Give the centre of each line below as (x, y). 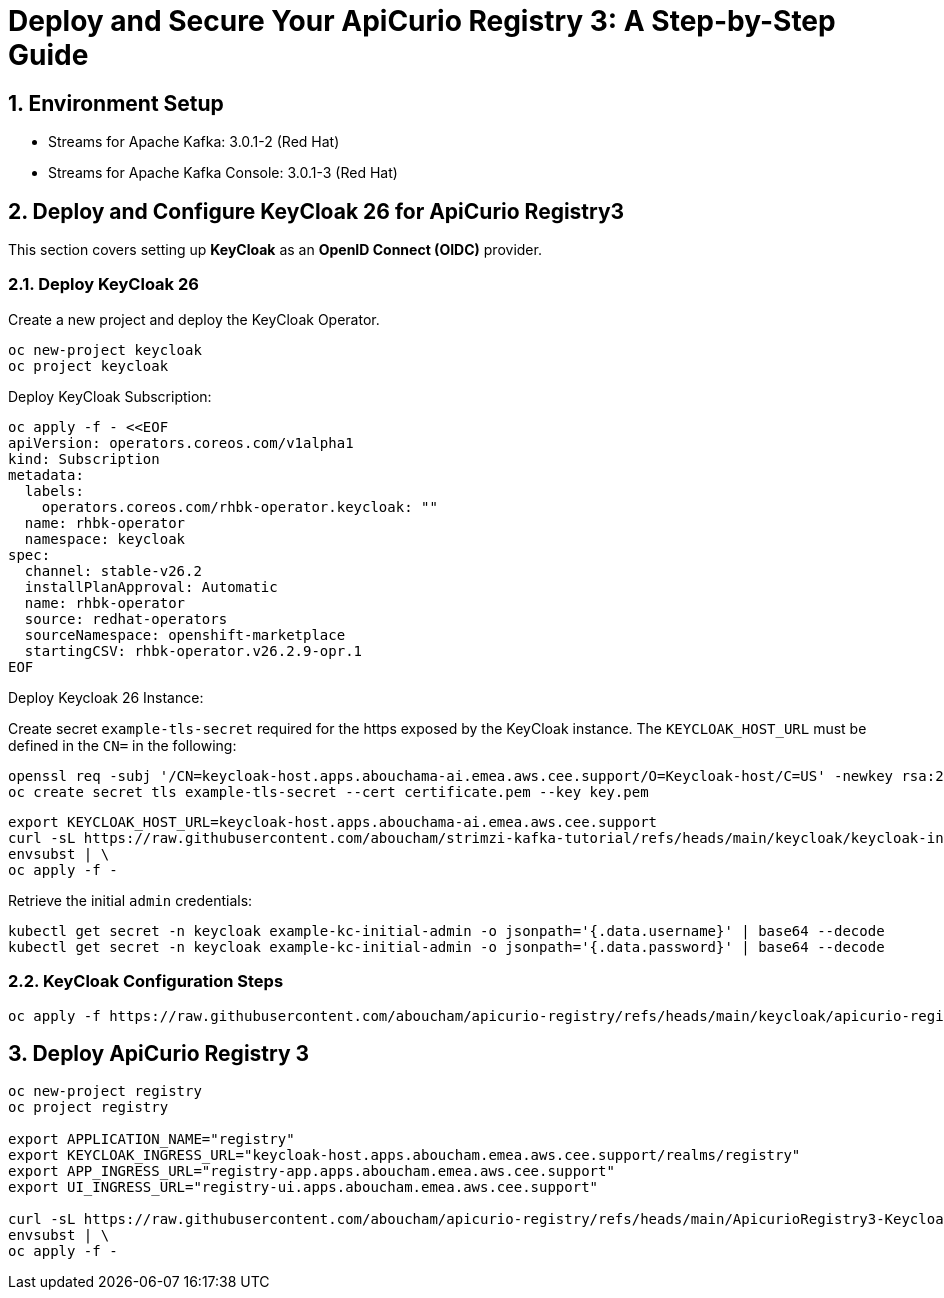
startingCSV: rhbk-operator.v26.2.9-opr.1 (193, 650)
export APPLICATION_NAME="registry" (151, 1139)
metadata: (46, 474)
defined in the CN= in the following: (122, 745)
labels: (54, 490)
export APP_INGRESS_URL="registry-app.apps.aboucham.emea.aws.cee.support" (311, 1171)
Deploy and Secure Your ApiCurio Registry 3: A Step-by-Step (422, 21)
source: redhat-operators (126, 618)
